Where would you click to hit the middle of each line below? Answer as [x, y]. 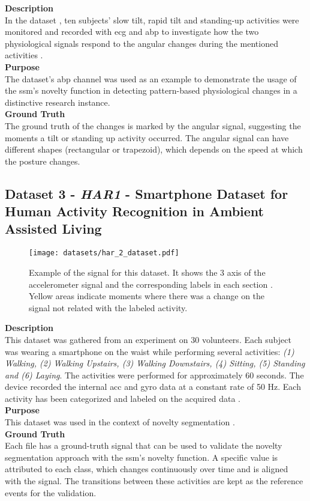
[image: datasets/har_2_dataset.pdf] [104, 253]
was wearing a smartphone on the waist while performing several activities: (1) [150, 351]
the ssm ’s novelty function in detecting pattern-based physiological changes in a [151, 90]
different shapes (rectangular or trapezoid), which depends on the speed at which [154, 149]
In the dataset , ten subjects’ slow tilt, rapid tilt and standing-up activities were [152, 20]
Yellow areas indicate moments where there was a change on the [147, 296]
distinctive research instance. [58, 102]
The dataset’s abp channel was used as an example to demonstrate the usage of [151, 78]
